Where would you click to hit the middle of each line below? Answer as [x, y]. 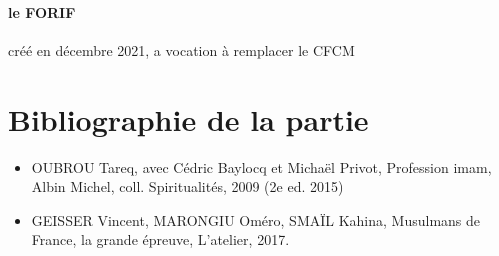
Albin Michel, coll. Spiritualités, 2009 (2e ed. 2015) [187, 186]
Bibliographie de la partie [188, 118]
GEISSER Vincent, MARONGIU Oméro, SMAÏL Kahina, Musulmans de [256, 219]
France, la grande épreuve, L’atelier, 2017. [160, 239]
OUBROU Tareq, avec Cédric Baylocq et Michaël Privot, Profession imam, [261, 166]
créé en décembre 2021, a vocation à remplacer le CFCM [181, 49]
